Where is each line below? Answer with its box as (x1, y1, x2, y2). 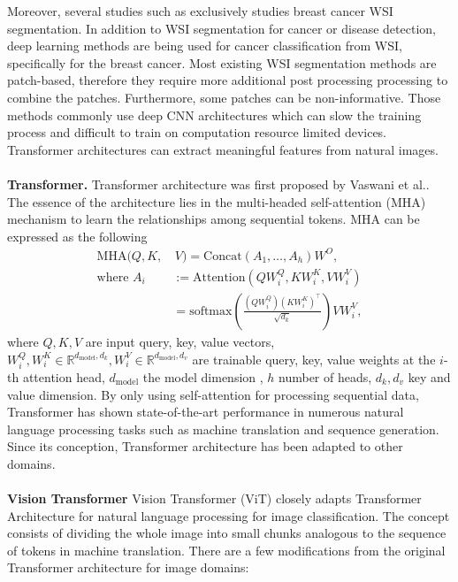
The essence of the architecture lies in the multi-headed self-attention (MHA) (7, 192, 426, 211)
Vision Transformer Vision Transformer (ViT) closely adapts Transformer (7, 489, 422, 508)
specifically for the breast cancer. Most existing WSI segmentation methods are (7, 53, 437, 72)
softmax (189, 304, 233, 318)
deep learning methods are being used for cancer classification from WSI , (7, 36, 402, 55)
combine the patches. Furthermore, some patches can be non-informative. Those (7, 88, 441, 106)
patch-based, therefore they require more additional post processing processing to (7, 71, 448, 89)
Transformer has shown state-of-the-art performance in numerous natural (7, 402, 404, 421)
